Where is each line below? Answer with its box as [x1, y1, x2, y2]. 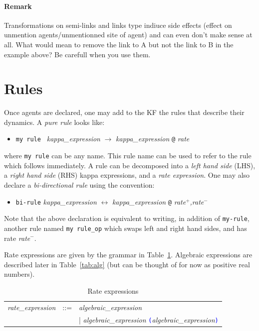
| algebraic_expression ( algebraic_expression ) [79, 314, 219, 325]
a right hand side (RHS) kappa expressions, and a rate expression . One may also [4, 170, 250, 180]
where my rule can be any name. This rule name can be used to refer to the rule [4, 150, 252, 161]
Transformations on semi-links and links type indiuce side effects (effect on [4, 19, 232, 30]
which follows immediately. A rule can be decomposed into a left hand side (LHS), [4, 160, 256, 170]
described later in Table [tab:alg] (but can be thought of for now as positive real [4, 259, 250, 269]
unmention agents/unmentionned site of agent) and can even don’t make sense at [4, 29, 253, 40]
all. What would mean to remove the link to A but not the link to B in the [4, 39, 234, 49]
